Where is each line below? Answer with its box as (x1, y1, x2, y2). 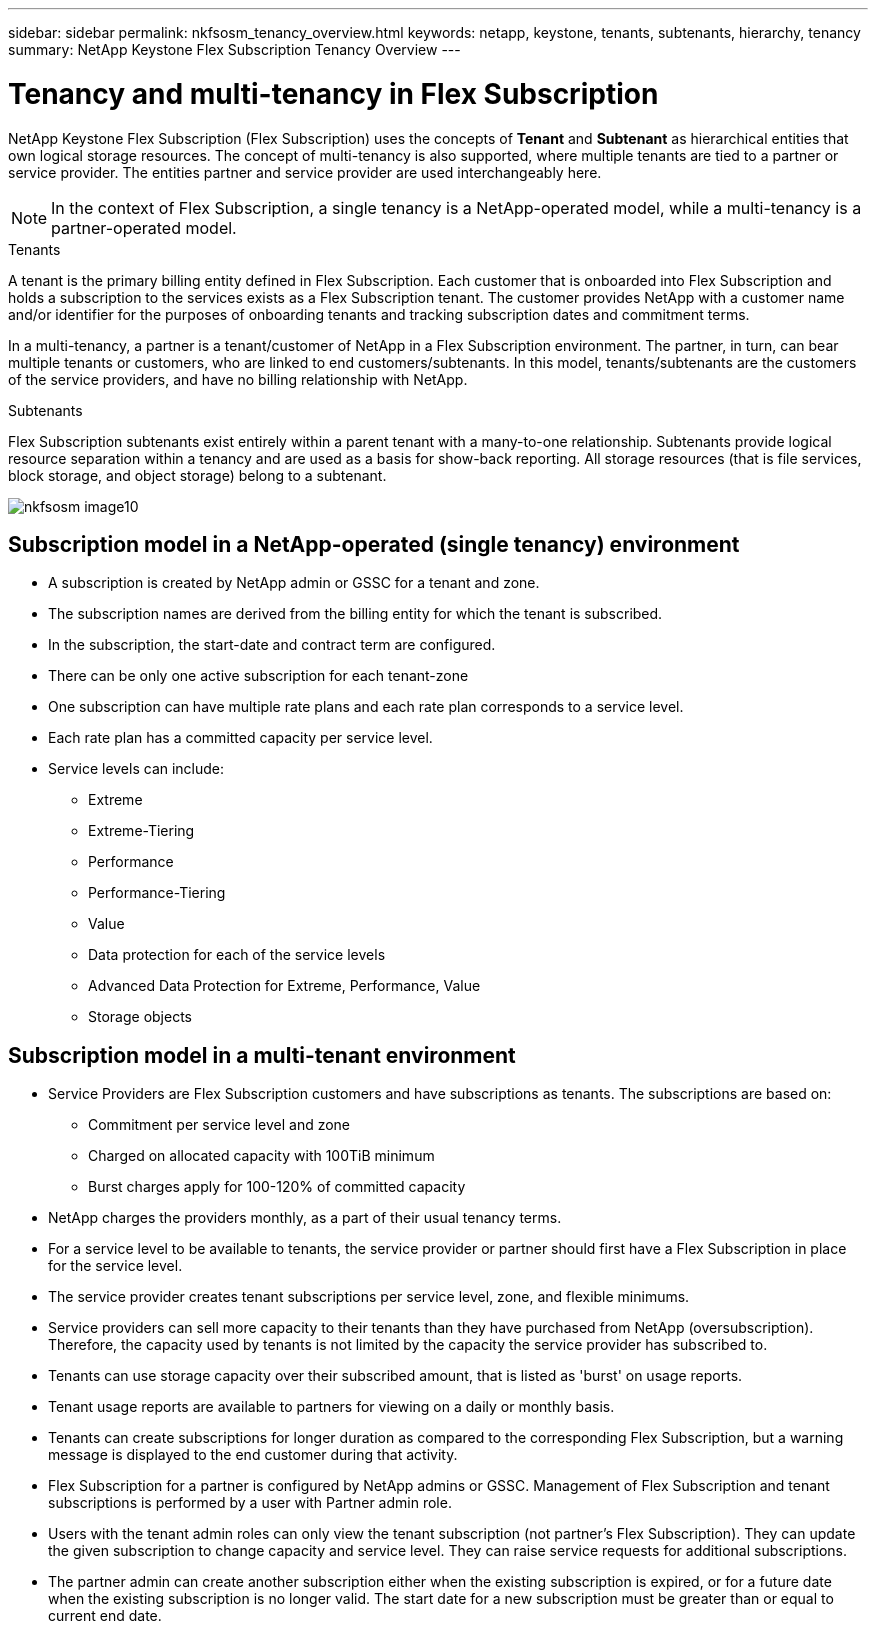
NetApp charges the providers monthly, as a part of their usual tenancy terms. (48, 1209, 562, 1227)
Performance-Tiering (88, 884, 226, 902)
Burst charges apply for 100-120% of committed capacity (88, 1178, 466, 1196)
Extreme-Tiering (88, 822, 195, 840)
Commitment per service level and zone (88, 1116, 351, 1134)
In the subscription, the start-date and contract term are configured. (48, 636, 496, 654)
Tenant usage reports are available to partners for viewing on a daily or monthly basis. (48, 1398, 615, 1416)
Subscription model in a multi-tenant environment (8, 1042, 516, 1068)
